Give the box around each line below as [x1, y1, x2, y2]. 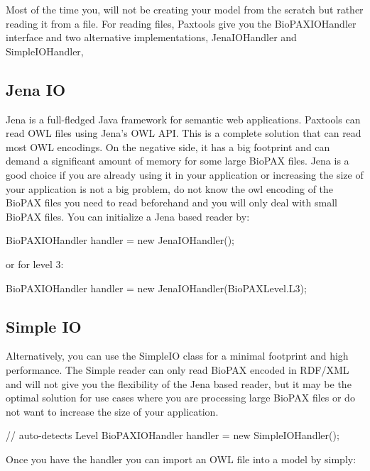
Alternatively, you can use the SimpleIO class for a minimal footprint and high [6, 348, 349, 363]
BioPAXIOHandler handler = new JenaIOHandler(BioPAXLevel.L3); [6, 280, 307, 295]
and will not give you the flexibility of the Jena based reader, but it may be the [6, 376, 352, 391]
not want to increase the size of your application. [6, 404, 219, 419]
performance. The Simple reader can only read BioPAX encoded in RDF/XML [6, 362, 349, 377]
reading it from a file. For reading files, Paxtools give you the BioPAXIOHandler [6, 16, 357, 31]
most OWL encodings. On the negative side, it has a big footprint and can [6, 139, 330, 154]
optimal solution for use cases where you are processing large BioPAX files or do [6, 390, 355, 405]
